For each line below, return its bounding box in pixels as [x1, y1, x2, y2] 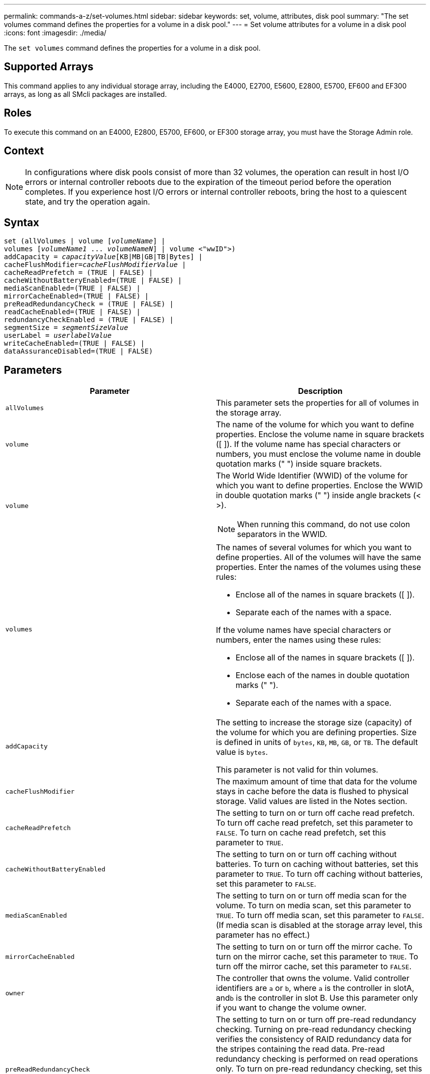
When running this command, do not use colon [237, 519, 410, 530]
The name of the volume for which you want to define [216, 419, 414, 430]
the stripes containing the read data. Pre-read [216, 1044, 385, 1054]
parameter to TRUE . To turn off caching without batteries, [216, 869, 423, 879]
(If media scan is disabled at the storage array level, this [216, 920, 423, 930]
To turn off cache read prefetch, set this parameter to [216, 818, 413, 828]
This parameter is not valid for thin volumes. [216, 765, 378, 775]
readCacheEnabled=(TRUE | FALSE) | [4, 308, 141, 316]
